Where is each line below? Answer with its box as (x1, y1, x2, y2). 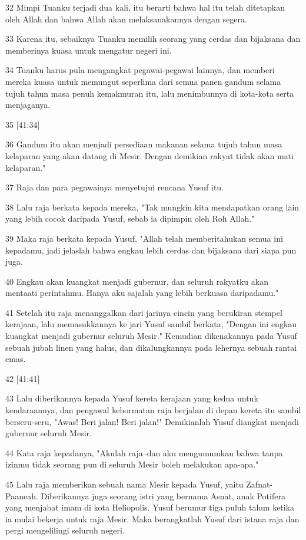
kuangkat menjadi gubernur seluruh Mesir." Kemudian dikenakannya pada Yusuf (5, 330, 297, 342)
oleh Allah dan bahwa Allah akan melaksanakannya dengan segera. (5, 12, 247, 25)
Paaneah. (5, 489, 38, 502)
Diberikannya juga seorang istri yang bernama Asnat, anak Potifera (41, 489, 285, 502)
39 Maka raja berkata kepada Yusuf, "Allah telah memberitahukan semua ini (5, 232, 283, 244)
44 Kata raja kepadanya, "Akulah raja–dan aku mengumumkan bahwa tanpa (5, 446, 283, 459)
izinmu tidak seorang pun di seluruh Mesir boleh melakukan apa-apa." (5, 458, 259, 470)
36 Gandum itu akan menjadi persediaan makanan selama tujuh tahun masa (5, 138, 282, 150)
